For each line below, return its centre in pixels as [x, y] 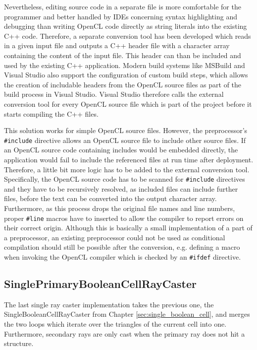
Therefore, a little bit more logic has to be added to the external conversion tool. [127, 169]
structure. [19, 343]
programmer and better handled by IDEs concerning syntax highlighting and [121, 16]
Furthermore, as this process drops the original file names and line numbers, [120, 208]
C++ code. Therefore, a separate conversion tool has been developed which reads [128, 35]
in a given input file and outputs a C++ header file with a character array [117, 45]
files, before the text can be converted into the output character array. [110, 198]
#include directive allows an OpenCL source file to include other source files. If [125, 140]
